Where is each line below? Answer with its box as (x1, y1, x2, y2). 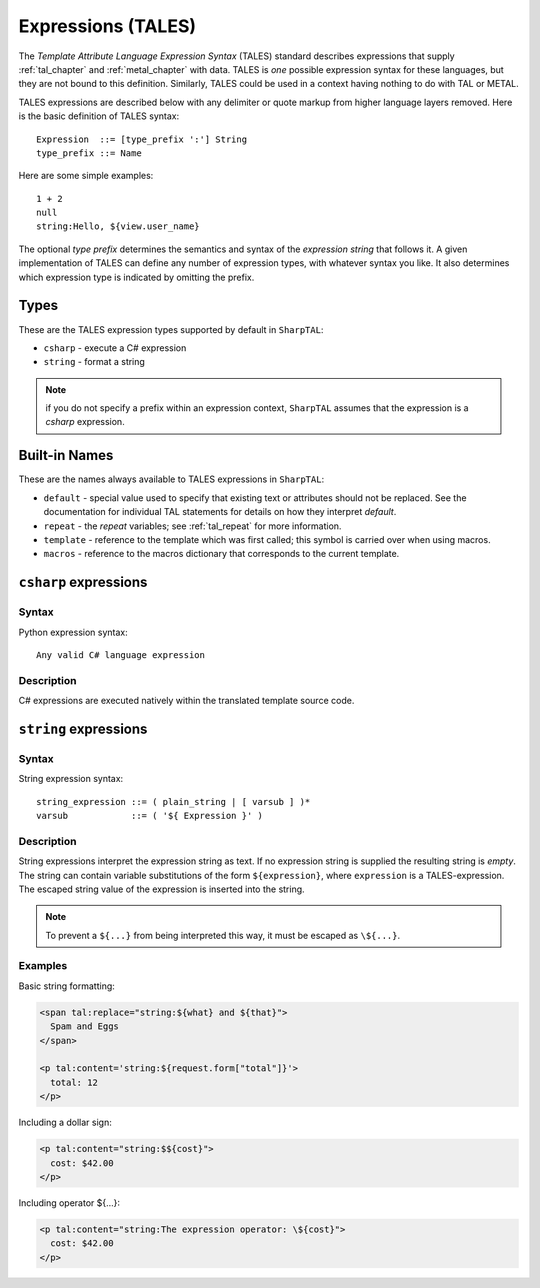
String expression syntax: (18, 773, 124, 785)
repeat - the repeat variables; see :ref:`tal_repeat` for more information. (43, 520, 342, 532)
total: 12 (50, 1076, 99, 1088)
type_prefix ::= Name (36, 147, 142, 159)
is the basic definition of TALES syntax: (18, 110, 180, 122)
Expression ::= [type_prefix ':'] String (36, 133, 248, 145)
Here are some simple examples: (18, 170, 154, 182)
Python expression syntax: (18, 626, 129, 638)
